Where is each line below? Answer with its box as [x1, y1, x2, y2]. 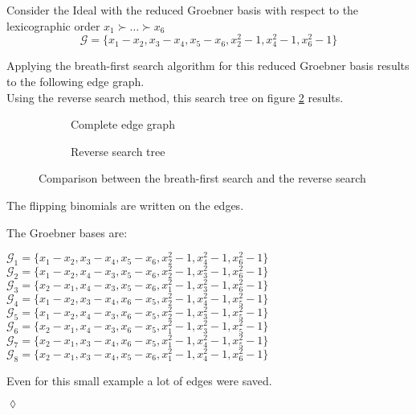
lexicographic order [6, 17, 100, 34]
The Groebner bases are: [6, 224, 128, 240]
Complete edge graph [71, 116, 175, 133]
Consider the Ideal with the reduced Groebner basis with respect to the [6, 2, 359, 18]
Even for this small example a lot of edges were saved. [6, 372, 272, 388]
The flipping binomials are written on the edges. [6, 196, 244, 213]
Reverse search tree [71, 142, 165, 159]
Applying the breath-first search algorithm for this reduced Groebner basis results [6, 57, 410, 74]
